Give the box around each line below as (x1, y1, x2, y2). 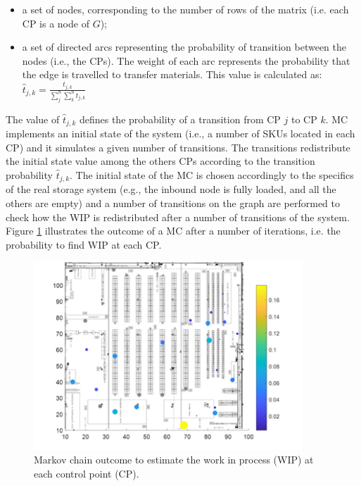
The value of (6, 111, 60, 126)
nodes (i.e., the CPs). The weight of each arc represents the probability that (22, 53, 350, 68)
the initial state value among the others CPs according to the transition (6, 154, 315, 168)
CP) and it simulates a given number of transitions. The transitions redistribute (6, 139, 350, 154)
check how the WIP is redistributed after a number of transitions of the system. (6, 209, 350, 224)
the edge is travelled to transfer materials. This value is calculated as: (22, 67, 322, 82)
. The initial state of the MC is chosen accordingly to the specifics (70, 167, 354, 182)
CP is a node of (22, 15, 89, 30)
